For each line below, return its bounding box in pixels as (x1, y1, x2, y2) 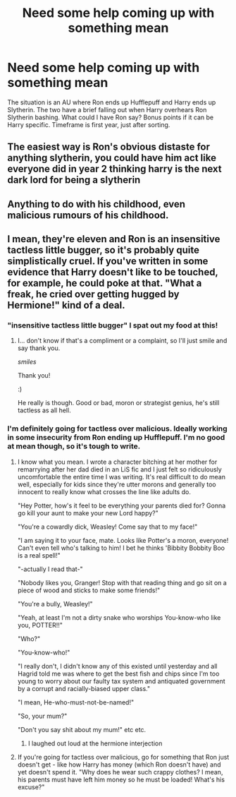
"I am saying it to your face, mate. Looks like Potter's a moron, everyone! (17, 536, 229, 544)
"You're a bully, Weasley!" (17, 599, 93, 608)
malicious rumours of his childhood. (7, 209, 169, 221)
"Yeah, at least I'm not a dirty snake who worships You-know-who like (17, 613, 221, 622)
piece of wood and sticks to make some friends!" (17, 586, 161, 594)
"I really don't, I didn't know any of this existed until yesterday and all (17, 661, 218, 670)
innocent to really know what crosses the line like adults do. (17, 487, 192, 496)
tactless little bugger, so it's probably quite (7, 244, 199, 256)
